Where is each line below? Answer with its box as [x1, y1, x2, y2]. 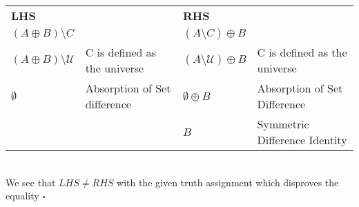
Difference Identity [257, 132, 347, 148]
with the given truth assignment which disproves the [117, 175, 339, 189]
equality [6, 188, 39, 203]
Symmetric [257, 116, 309, 132]
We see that [6, 175, 56, 189]
